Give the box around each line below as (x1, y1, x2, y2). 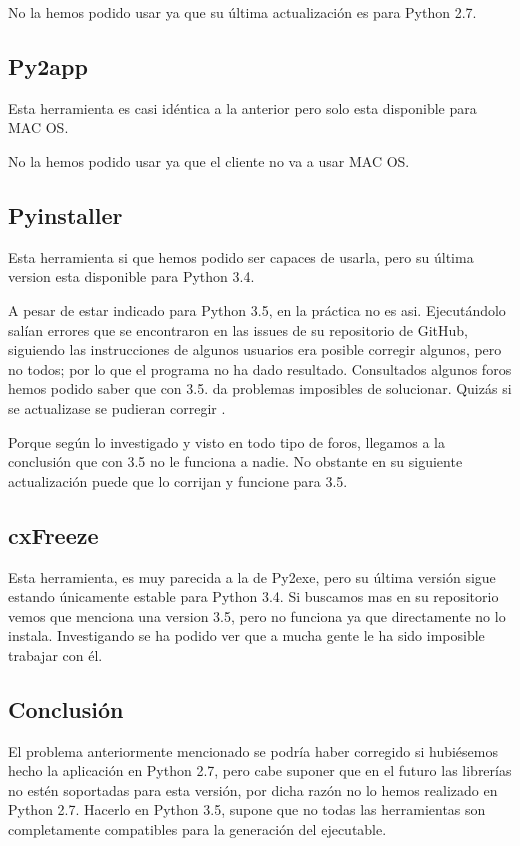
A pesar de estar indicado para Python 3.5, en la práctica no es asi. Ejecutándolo (8, 299, 506, 320)
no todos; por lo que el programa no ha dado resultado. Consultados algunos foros (8, 358, 512, 379)
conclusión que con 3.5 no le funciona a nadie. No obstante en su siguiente (8, 451, 463, 472)
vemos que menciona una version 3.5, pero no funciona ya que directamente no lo (8, 605, 506, 626)
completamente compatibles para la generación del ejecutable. (8, 819, 387, 840)
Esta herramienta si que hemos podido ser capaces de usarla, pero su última (8, 246, 474, 267)
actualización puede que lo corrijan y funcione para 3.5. (8, 470, 348, 491)
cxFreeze (8, 519, 99, 550)
